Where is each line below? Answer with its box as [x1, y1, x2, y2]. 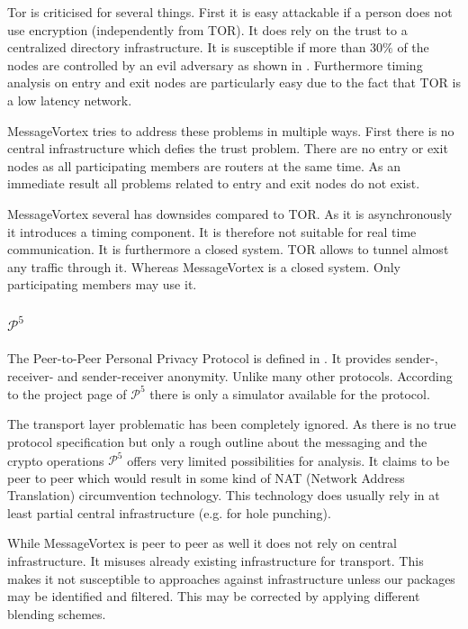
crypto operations [7, 451, 104, 469]
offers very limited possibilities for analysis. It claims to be [127, 451, 450, 469]
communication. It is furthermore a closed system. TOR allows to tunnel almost [7, 240, 449, 259]
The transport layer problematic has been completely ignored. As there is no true [7, 415, 456, 433]
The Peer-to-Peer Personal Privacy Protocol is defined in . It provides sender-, [7, 349, 438, 368]
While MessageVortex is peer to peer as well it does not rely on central [7, 533, 397, 552]
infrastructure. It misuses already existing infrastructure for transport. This [7, 552, 424, 570]
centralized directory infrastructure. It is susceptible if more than [7, 38, 366, 57]
